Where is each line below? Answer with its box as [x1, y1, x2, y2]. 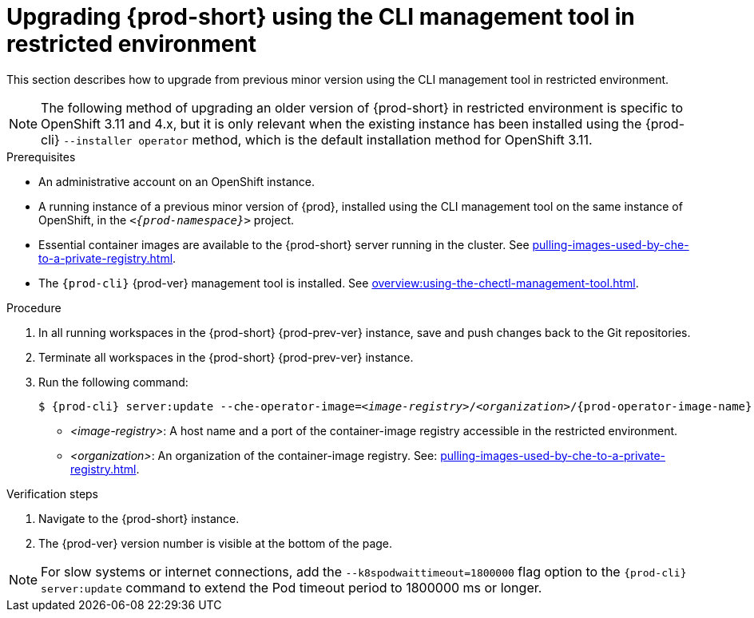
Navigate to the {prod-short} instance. [38, 511, 240, 525]
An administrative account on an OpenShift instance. [38, 174, 315, 188]
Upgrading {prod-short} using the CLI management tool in [6, 3, 635, 30]
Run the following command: [38, 374, 188, 389]
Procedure [6, 300, 62, 315]
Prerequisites [6, 149, 76, 164]
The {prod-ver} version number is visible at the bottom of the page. [38, 536, 393, 550]
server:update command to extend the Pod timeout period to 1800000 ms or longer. [41, 579, 542, 596]
